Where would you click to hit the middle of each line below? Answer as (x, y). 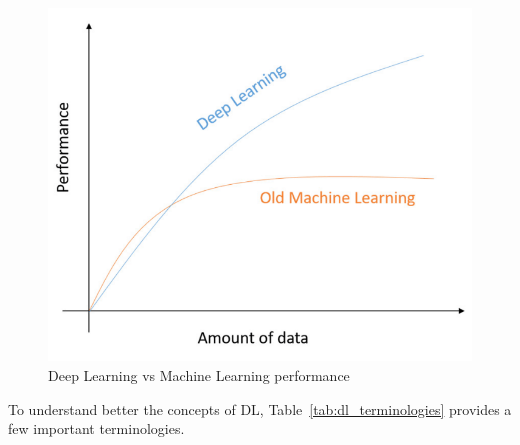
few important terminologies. (96, 428)
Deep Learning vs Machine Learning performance (199, 375)
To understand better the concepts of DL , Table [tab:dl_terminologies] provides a (260, 408)
